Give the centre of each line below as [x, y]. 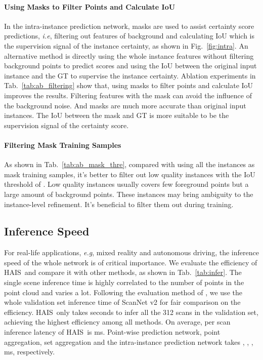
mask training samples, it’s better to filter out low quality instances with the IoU [130, 174]
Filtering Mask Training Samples [63, 145]
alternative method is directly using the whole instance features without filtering [129, 55]
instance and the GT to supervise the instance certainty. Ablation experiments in [130, 75]
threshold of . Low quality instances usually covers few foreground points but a [126, 184]
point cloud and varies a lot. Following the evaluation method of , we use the [123, 292]
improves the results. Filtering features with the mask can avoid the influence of [128, 95]
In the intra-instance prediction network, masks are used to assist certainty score [129, 26]
